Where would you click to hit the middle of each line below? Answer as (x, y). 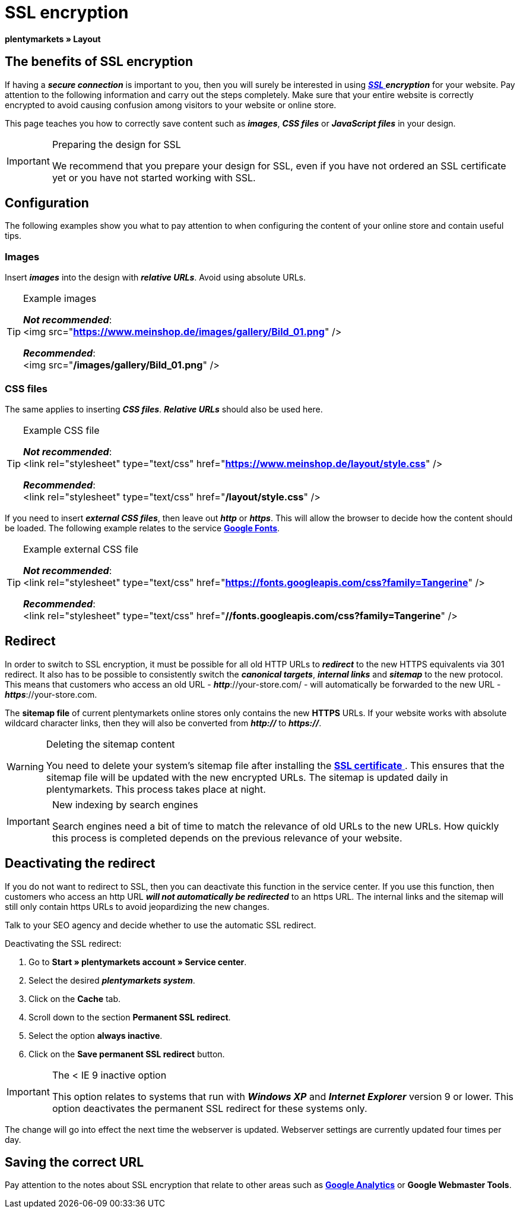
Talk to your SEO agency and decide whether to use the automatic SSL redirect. (161, 925)
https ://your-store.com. (51, 694)
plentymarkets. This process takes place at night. (156, 789)
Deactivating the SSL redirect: (63, 943)
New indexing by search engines (125, 804)
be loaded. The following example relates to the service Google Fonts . (142, 528)
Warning (25, 766)
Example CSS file (61, 430)
